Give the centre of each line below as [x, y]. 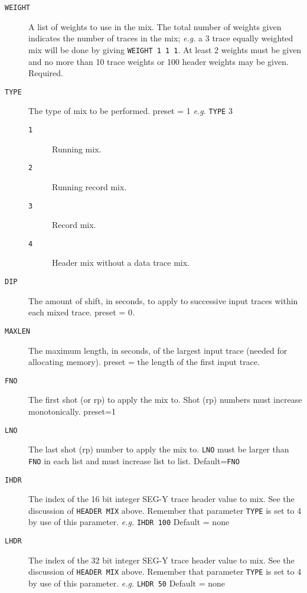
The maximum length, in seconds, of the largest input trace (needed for [158, 350]
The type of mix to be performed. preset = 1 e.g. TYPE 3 [130, 111]
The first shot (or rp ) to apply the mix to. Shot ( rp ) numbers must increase [165, 400]
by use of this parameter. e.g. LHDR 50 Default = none [127, 583]
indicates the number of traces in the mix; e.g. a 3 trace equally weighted [161, 38]
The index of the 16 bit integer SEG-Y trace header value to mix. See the [161, 499]
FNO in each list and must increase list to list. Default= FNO [134, 460]
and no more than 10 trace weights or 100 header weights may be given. [159, 61]
